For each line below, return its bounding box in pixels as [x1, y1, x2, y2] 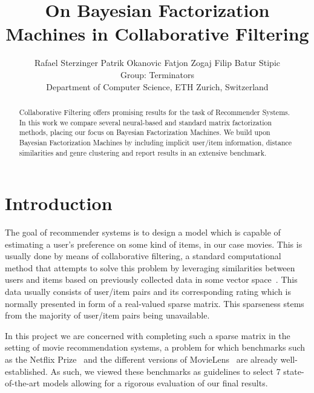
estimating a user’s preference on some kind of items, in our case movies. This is [5, 237, 303, 250]
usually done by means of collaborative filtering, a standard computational [5, 249, 281, 262]
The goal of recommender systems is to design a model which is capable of [5, 226, 281, 239]
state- [283, 365, 304, 377]
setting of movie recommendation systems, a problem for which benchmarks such [5, 341, 306, 354]
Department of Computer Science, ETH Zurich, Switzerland [46, 80, 269, 93]
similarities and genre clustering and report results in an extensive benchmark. [19, 147, 267, 157]
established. [5, 365, 48, 377]
